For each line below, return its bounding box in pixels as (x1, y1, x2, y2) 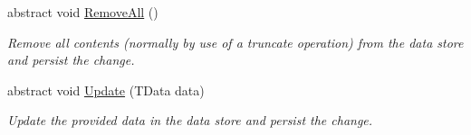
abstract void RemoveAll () (7, 3, 159, 21)
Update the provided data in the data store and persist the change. (7, 111, 373, 130)
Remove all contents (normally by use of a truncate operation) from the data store (7, 32, 464, 51)
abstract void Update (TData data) (7, 80, 205, 99)
